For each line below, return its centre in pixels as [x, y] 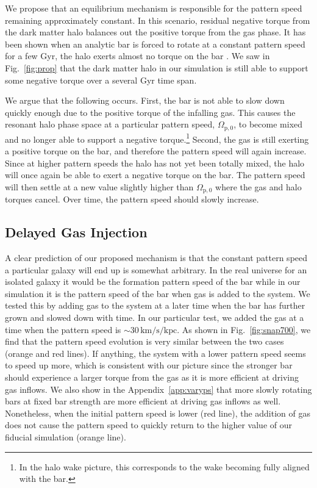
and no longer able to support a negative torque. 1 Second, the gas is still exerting [157, 138]
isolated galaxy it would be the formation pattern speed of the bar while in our [153, 282]
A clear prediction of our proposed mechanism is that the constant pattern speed [156, 258]
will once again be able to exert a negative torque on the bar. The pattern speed [155, 175]
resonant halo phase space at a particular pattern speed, [110, 124]
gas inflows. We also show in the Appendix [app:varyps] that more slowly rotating [158, 389]
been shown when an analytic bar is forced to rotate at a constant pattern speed [155, 44]
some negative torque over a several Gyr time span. [101, 80]
